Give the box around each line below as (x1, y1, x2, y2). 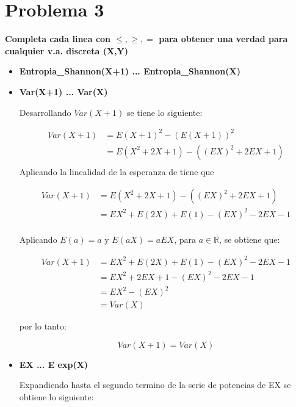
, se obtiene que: (219, 232, 280, 245)
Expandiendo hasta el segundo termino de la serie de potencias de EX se (19, 378, 291, 391)
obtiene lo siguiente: (19, 390, 94, 403)
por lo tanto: (19, 320, 67, 333)
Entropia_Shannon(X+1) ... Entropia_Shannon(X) (19, 65, 240, 77)
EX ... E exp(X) (19, 358, 88, 370)
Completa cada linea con (5, 32, 111, 45)
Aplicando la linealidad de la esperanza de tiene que (19, 165, 214, 178)
